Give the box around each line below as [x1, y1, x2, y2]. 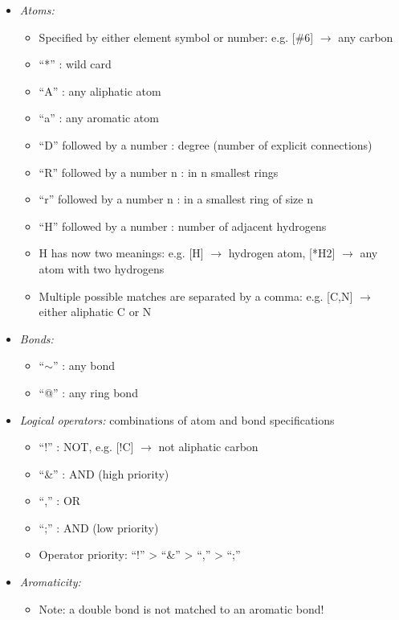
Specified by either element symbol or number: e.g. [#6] [39, 28, 314, 45]
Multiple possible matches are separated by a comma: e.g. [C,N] [39, 287, 353, 304]
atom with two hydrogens [39, 260, 165, 277]
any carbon [338, 28, 393, 45]
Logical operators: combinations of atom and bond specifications [19, 411, 335, 428]
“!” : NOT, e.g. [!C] [39, 438, 134, 455]
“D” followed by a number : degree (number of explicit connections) [39, 136, 373, 153]
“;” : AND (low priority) [39, 519, 159, 536]
